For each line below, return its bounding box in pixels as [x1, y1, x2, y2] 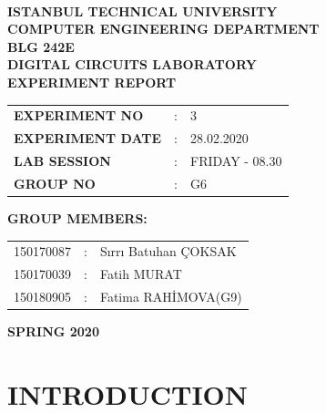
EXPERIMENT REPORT [7, 72, 177, 91]
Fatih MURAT [99, 264, 182, 284]
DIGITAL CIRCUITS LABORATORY [7, 55, 257, 74]
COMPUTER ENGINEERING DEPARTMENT [7, 19, 320, 38]
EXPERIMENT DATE [14, 129, 162, 148]
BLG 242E [7, 36, 75, 56]
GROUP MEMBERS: [7, 208, 148, 227]
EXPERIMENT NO [14, 106, 144, 125]
